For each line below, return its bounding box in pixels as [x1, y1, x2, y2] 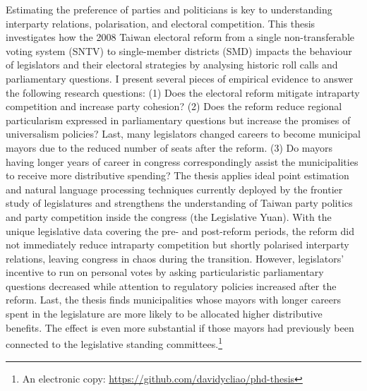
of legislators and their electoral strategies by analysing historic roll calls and [6, 57, 338, 72]
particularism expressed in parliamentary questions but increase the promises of [6, 112, 351, 127]
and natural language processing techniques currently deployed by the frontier [6, 181, 343, 196]
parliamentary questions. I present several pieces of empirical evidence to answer [6, 71, 354, 85]
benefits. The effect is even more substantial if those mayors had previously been [6, 320, 354, 335]
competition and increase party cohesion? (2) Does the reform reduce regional [6, 99, 342, 114]
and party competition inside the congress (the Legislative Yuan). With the [6, 209, 332, 224]
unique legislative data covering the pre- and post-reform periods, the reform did [6, 223, 355, 238]
